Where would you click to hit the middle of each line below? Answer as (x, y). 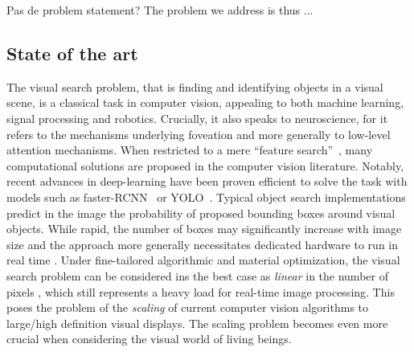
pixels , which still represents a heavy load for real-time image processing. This (201, 291)
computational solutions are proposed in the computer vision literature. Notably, (205, 165)
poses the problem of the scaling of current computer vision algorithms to (188, 307)
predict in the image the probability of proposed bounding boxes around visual (201, 213)
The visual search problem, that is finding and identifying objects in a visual (195, 86)
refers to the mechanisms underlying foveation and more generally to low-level (199, 134)
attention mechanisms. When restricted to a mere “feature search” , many (190, 150)
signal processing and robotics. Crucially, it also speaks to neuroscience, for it (197, 118)
